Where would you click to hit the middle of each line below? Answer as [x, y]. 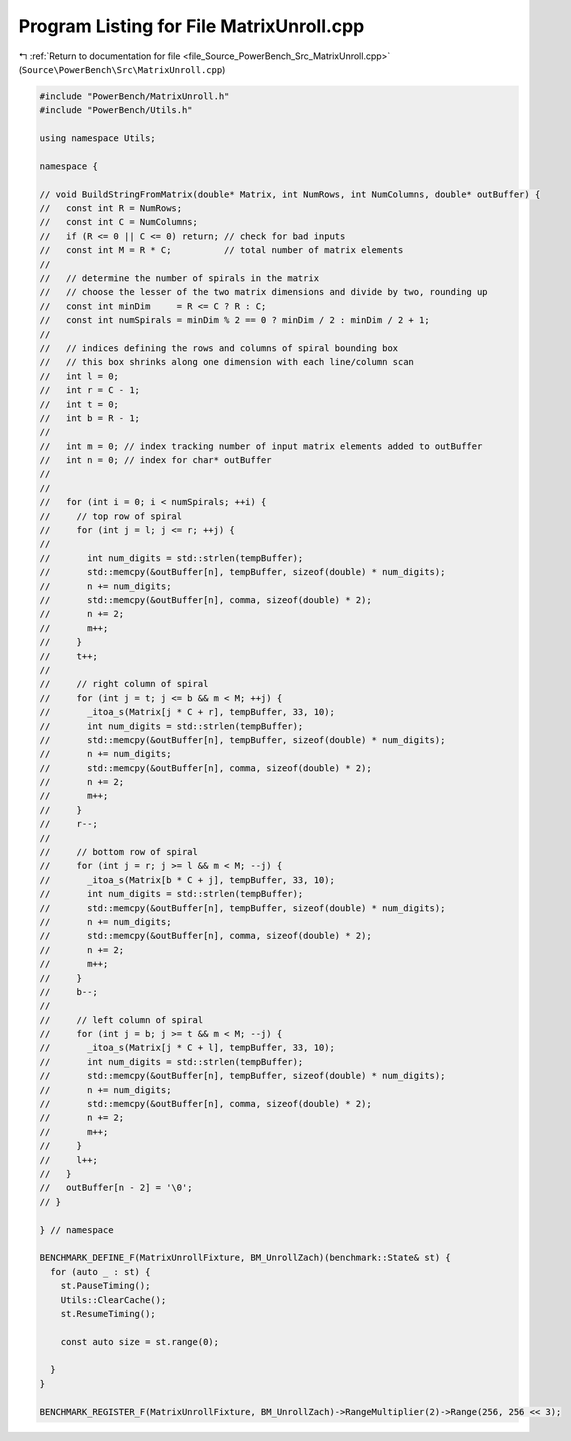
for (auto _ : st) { [100, 1271]
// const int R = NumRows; [111, 208]
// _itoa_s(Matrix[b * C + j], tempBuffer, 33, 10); [187, 879]
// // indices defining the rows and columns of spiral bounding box [219, 348]
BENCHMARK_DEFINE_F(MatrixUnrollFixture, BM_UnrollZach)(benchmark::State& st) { [245, 1258]
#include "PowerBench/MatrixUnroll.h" [134, 96]
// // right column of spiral [124, 684]
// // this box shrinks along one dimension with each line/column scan [227, 362]
